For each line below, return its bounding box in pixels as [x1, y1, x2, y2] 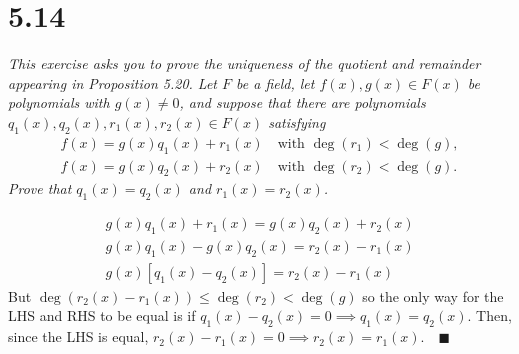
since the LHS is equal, [8, 326, 149, 347]
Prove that [8, 178, 72, 199]
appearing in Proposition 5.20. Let [8, 72, 217, 93]
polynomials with [8, 92, 110, 113]
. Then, [467, 305, 512, 326]
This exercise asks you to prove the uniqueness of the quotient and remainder [8, 53, 481, 74]
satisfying [268, 111, 326, 132]
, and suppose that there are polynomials [179, 92, 426, 113]
